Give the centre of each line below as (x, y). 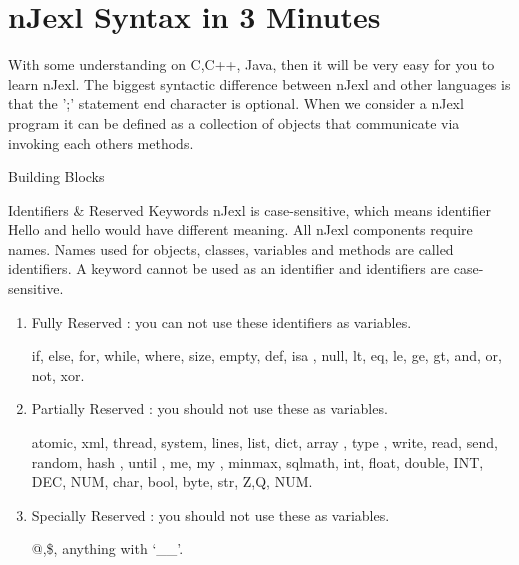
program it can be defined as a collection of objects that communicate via (234, 122)
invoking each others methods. (101, 142)
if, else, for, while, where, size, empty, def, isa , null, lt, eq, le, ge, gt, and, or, (266, 355)
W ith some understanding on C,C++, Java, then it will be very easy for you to (251, 64)
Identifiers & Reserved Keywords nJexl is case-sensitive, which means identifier (249, 209)
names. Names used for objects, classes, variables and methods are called (231, 248)
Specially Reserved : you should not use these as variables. (210, 514)
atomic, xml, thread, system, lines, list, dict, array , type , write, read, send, (264, 442)
